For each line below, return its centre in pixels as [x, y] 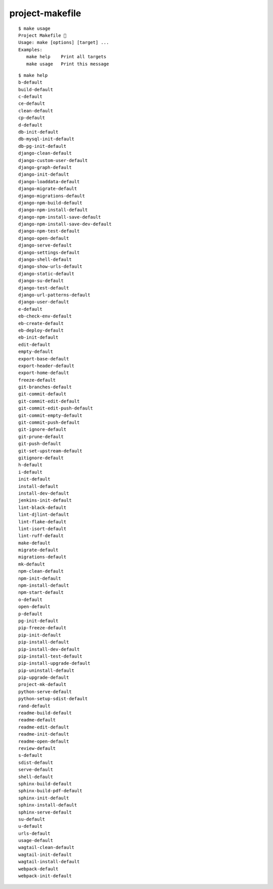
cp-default [32, 118]
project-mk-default [42, 684]
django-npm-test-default [49, 231]
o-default [30, 599]
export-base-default [44, 359]
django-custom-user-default [53, 160]
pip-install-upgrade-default [54, 663]
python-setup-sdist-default [53, 699]
